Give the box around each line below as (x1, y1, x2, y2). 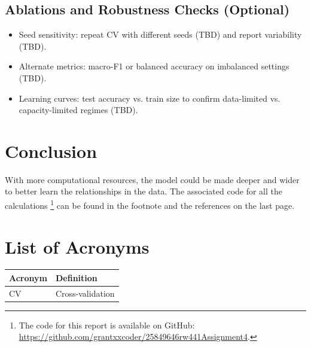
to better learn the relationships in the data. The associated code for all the (5, 185, 283, 197)
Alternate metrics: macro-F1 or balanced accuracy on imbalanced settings (19, 60, 289, 72)
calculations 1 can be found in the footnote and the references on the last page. (5, 197, 295, 211)
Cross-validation (55, 287, 115, 299)
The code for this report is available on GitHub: (19, 318, 195, 331)
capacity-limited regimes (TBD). (19, 104, 138, 116)
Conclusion (5, 138, 97, 163)
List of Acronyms (5, 234, 150, 258)
